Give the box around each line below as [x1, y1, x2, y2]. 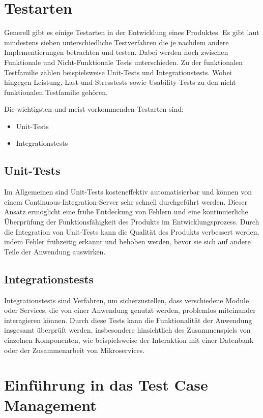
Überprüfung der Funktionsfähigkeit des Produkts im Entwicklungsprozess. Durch [4, 216, 259, 227]
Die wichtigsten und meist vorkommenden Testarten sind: [4, 104, 184, 114]
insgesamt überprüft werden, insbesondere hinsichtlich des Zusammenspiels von [4, 325, 251, 335]
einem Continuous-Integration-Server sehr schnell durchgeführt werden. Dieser [4, 196, 247, 207]
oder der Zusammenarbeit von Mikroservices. [4, 344, 145, 355]
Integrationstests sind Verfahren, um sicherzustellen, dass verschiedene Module [4, 295, 249, 305]
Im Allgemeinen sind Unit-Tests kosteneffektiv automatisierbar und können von [4, 186, 252, 197]
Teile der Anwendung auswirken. [4, 246, 106, 256]
